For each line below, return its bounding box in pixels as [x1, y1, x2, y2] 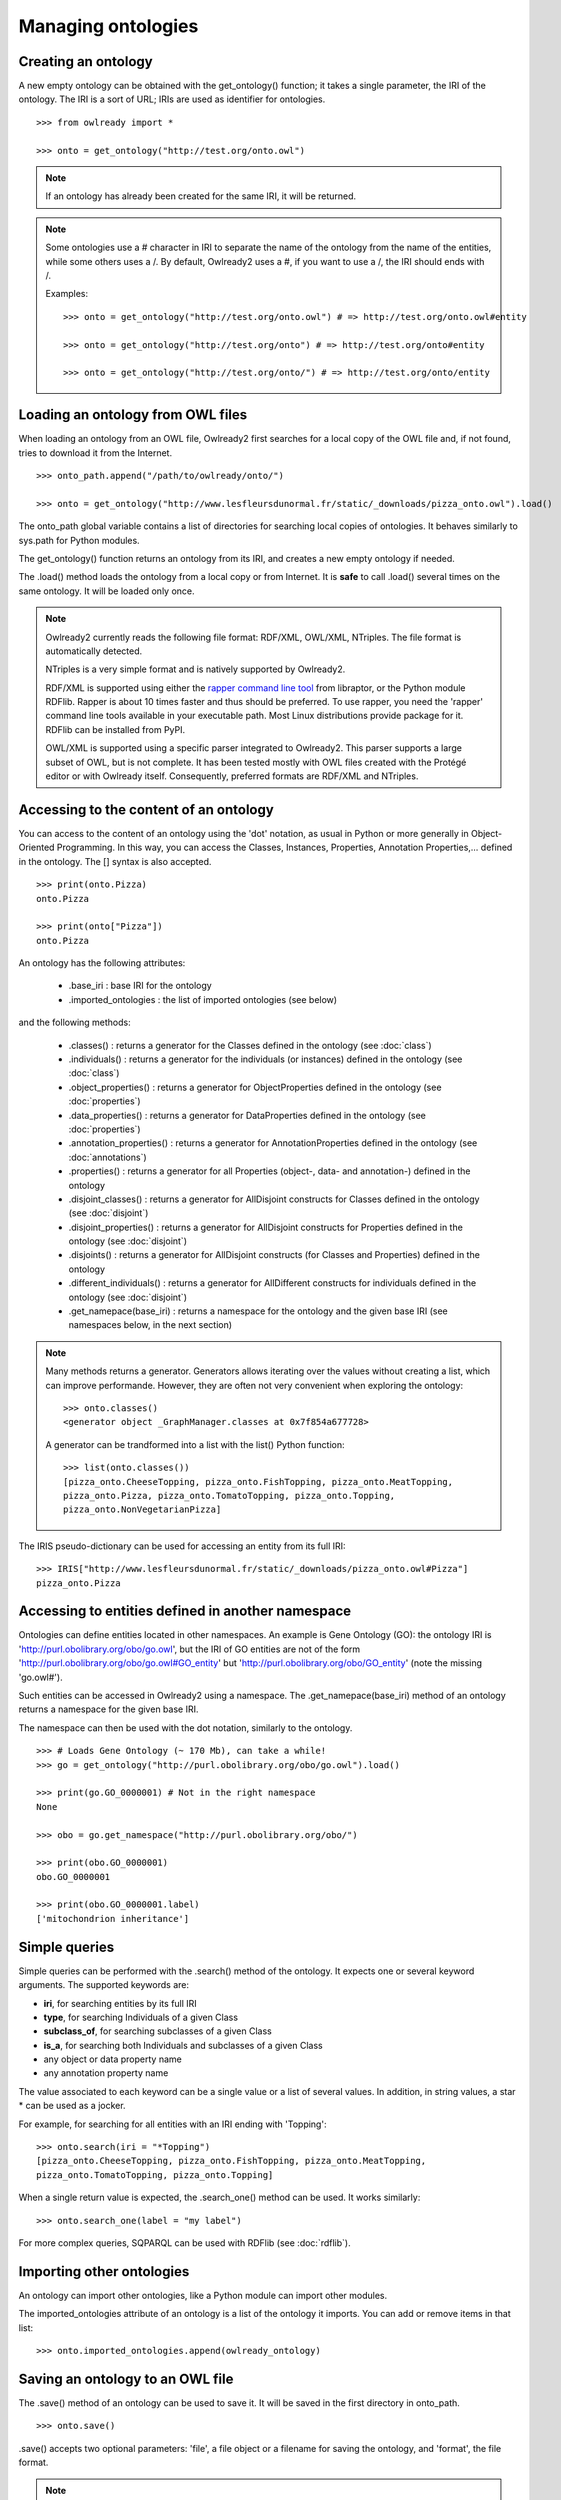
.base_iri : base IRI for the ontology [68, 980, 212, 992]
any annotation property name [43, 2067, 169, 2079]
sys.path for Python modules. [18, 534, 140, 546]
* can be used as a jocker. [18, 2100, 126, 2112]
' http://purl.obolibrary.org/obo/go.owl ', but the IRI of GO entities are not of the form [18, 1643, 361, 1655]
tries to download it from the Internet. [18, 446, 173, 459]
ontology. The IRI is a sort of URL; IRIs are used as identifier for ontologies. [18, 93, 326, 105]
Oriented [18, 841, 55, 854]
